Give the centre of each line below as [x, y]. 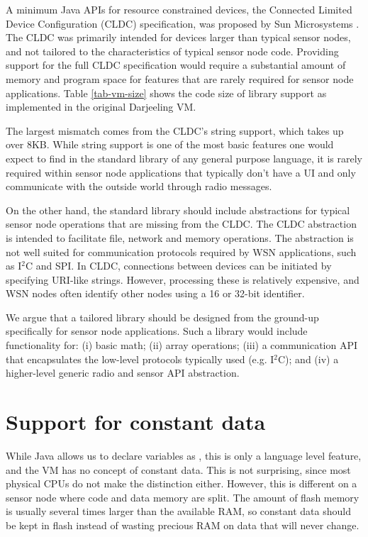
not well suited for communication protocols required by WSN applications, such [181, 251]
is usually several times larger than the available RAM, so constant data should [178, 511]
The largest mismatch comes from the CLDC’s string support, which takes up [175, 130]
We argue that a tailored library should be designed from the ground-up [162, 317]
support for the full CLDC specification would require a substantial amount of [176, 65]
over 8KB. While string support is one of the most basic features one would [170, 144]
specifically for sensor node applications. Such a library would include [157, 331]
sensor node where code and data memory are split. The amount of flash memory [183, 497]
